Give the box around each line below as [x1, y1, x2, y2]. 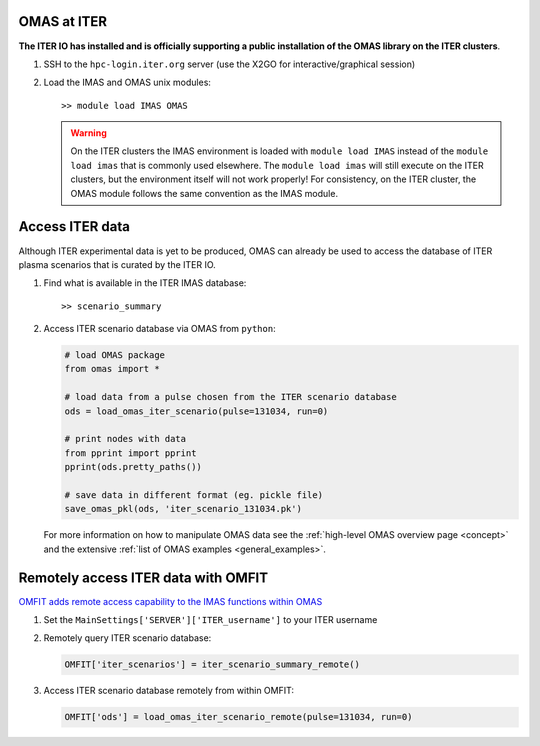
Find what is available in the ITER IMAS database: [43, 277, 247, 289]
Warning [70, 127, 107, 139]
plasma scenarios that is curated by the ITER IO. [18, 258, 217, 270]
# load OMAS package [64, 350, 165, 361]
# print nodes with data [64, 433, 187, 445]
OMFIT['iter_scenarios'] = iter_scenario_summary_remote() [64, 659, 360, 670]
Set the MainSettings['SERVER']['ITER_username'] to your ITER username [43, 614, 378, 626]
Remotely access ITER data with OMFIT [18, 569, 269, 586]
